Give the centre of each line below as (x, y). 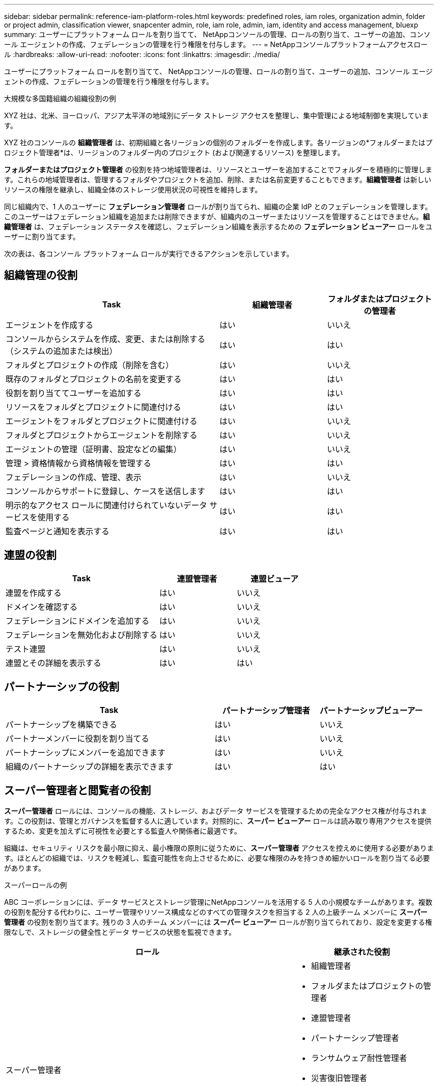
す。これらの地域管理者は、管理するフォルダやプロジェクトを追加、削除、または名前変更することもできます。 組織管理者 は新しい (218, 179)
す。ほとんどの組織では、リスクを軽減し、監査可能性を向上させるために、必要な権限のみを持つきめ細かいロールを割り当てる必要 (217, 858)
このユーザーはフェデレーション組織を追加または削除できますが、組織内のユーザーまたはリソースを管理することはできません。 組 (217, 217)
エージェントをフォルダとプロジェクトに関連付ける (101, 421)
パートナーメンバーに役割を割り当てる (77, 738)
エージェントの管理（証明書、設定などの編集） (93, 449)
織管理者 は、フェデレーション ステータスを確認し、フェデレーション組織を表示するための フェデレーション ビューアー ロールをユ (218, 227)
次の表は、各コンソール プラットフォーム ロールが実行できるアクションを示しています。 (149, 254)
